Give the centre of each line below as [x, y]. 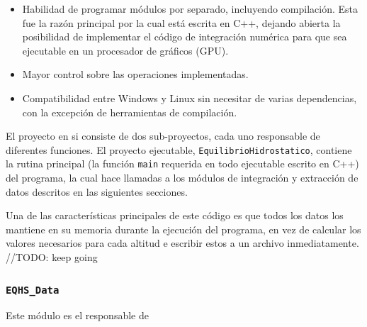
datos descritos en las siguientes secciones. [97, 191]
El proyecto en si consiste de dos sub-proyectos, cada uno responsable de [163, 136]
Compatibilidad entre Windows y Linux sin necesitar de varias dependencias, [190, 98]
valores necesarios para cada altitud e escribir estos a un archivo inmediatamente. [182, 243]
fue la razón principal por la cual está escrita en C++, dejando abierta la [181, 22]
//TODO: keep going [52, 257]
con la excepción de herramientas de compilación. [130, 112]
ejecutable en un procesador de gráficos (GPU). [125, 50]
